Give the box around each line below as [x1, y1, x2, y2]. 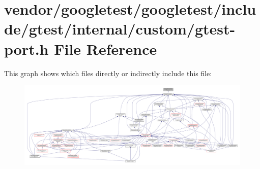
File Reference [54, 38, 157, 59]
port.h [4, 38, 49, 59]
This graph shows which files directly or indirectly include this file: [4, 67, 212, 78]
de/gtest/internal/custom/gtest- [4, 18, 236, 39]
